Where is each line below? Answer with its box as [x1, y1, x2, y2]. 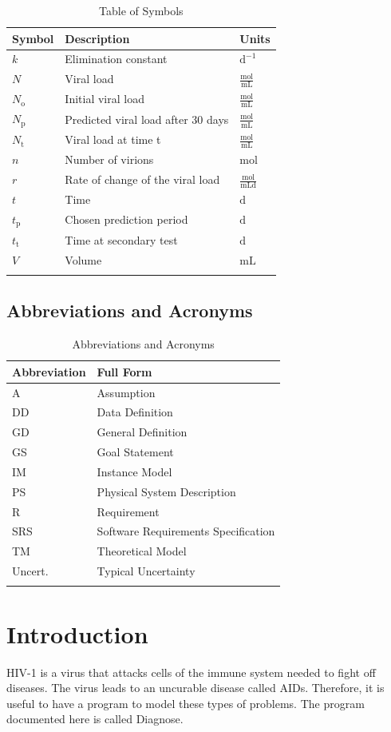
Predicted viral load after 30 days [65, 110, 229, 127]
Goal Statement [97, 444, 174, 460]
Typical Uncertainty [97, 563, 195, 579]
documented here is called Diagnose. [6, 710, 184, 727]
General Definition [97, 424, 188, 440]
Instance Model [97, 463, 172, 479]
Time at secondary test [65, 231, 178, 248]
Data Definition [97, 404, 173, 420]
